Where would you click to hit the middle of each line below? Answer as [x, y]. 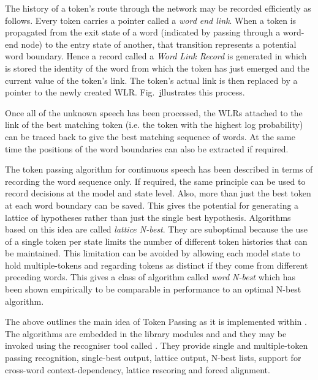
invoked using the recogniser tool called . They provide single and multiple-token [157, 345]
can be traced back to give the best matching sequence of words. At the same [150, 136]
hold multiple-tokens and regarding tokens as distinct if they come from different [157, 265]
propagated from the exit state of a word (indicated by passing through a [143, 32]
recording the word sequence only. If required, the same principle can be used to [155, 181]
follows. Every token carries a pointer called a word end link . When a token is [151, 20]
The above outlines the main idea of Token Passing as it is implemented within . [156, 322]
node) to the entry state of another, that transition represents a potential [159, 44]
